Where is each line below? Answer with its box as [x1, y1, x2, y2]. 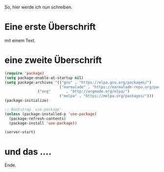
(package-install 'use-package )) [9, 121, 77, 125]
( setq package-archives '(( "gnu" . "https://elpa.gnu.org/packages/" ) [4, 80, 152, 85]
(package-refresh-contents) [9, 116, 67, 121]
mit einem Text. [4, 37, 36, 43]
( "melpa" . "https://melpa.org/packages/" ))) [59, 94, 154, 98]
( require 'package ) [4, 71, 45, 75]
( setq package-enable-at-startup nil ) [4, 75, 84, 80]
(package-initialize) [4, 98, 49, 103]
